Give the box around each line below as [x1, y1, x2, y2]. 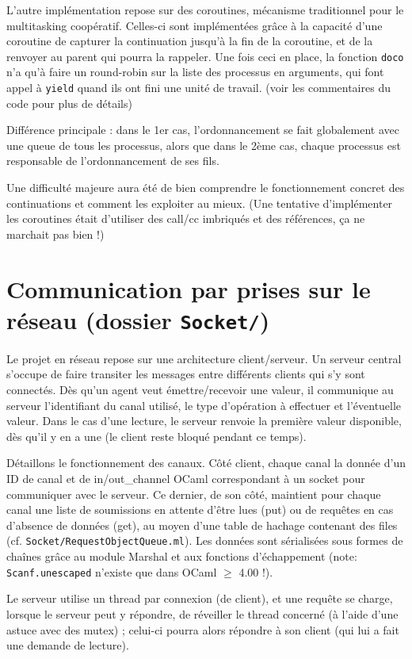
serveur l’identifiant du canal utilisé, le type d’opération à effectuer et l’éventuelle [6, 397, 402, 413]
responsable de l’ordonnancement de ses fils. [6, 152, 219, 169]
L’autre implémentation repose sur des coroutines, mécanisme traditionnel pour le [6, 2, 404, 17]
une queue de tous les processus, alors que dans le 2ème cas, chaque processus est [6, 136, 401, 153]
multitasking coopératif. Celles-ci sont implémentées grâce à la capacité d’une [6, 17, 383, 33]
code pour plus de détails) [6, 94, 132, 111]
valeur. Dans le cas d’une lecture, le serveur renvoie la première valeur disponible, [6, 412, 402, 429]
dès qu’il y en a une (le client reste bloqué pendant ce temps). [6, 427, 307, 444]
